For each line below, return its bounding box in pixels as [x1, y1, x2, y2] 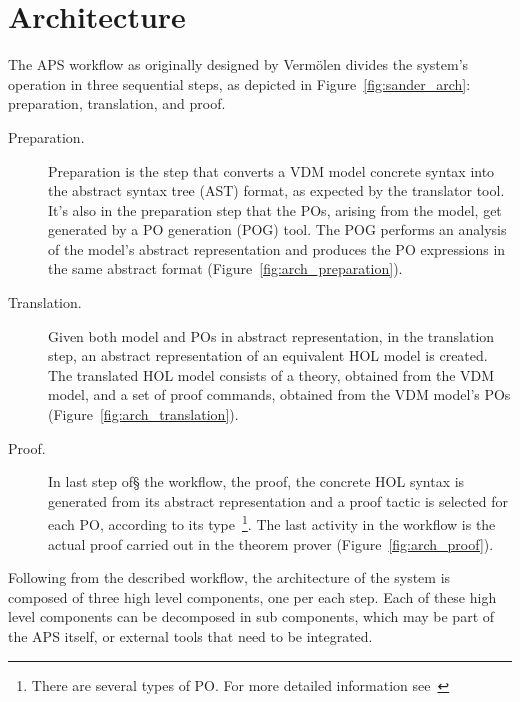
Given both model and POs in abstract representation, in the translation [48, 325, 495, 346]
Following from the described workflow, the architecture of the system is [8, 567, 451, 588]
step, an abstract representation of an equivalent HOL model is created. [48, 345, 488, 366]
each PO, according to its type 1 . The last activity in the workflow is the [48, 511, 496, 535]
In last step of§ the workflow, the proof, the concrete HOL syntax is [48, 471, 465, 492]
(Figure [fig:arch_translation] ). [48, 404, 239, 425]
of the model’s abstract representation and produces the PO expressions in [48, 238, 506, 259]
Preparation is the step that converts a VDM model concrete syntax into [48, 160, 495, 181]
